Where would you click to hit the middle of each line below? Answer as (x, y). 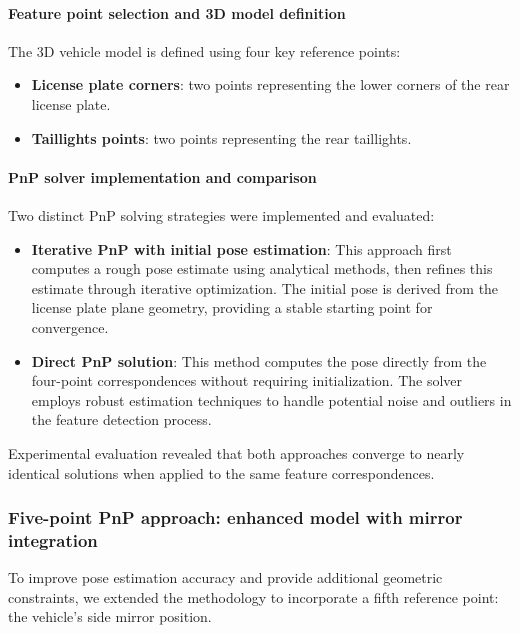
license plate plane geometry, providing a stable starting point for (232, 307)
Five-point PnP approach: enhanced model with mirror (235, 517)
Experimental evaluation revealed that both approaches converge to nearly (236, 452)
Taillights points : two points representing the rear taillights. (221, 137)
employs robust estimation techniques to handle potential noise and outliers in (271, 399)
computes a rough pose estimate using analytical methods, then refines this (262, 268)
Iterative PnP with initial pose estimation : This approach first (241, 248)
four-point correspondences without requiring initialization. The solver (247, 380)
